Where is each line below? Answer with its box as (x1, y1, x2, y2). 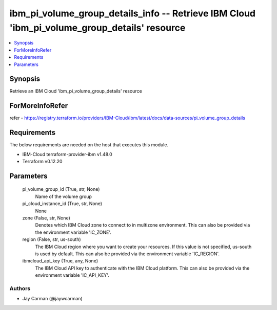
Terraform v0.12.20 (22, 159, 63, 165)
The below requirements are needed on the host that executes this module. (9, 142, 169, 148)
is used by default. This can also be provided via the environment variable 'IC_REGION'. (35, 251, 220, 257)
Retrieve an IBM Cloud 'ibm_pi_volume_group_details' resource (9, 88, 142, 94)
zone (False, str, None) (22, 215, 70, 221)
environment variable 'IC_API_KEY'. (35, 272, 110, 278)
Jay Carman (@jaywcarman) (22, 296, 83, 302)
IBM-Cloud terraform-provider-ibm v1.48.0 (22, 151, 112, 157)
